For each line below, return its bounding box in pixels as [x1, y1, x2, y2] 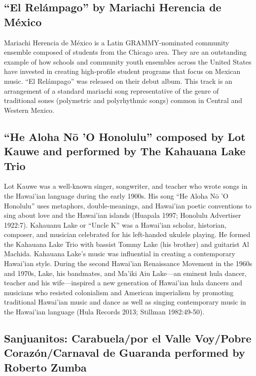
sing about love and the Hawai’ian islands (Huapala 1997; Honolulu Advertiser [4, 210, 241, 220]
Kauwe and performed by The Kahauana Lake [4, 143, 246, 159]
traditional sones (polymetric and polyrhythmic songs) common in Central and [4, 95, 243, 105]
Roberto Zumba [4, 359, 87, 375]
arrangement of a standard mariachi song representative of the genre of [4, 85, 219, 96]
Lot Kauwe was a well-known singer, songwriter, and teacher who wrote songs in [4, 181, 248, 191]
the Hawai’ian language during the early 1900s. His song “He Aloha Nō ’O [4, 190, 228, 201]
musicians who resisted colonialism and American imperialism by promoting [4, 287, 234, 297]
